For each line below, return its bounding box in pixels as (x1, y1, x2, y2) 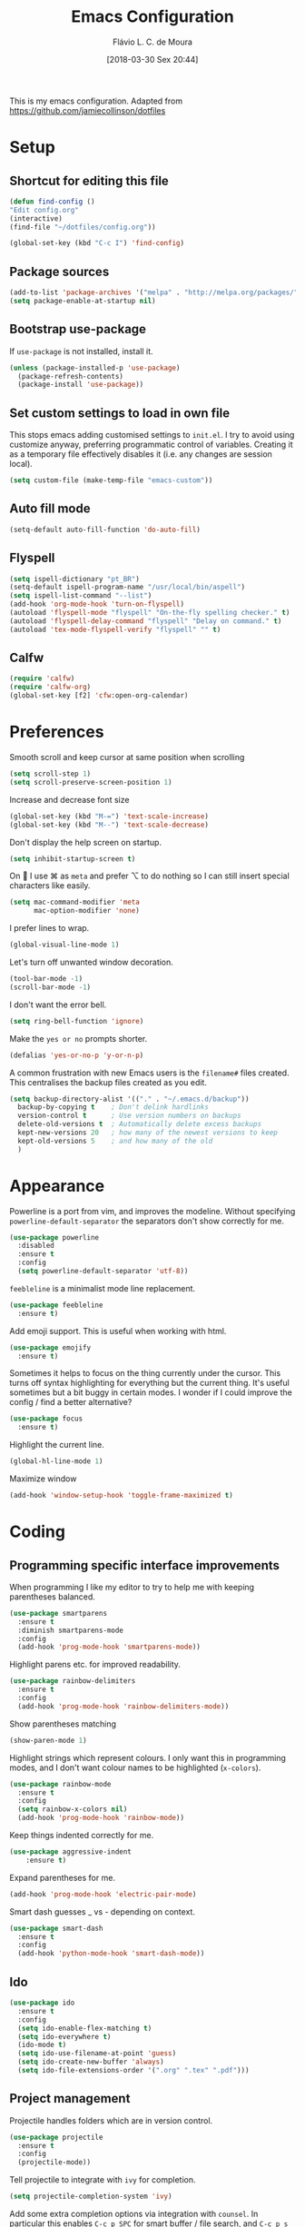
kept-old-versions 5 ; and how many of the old (17, 1136, 213, 1145)
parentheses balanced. (9, 1591, 95, 1602)
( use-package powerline (9, 1232, 100, 1242)
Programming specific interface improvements (9, 1558, 280, 1573)
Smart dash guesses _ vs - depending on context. (9, 1905, 195, 1917)
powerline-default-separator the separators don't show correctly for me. (9, 1215, 284, 1226)
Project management (9, 2091, 131, 2106)
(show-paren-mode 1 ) (9, 1736, 88, 1745)
